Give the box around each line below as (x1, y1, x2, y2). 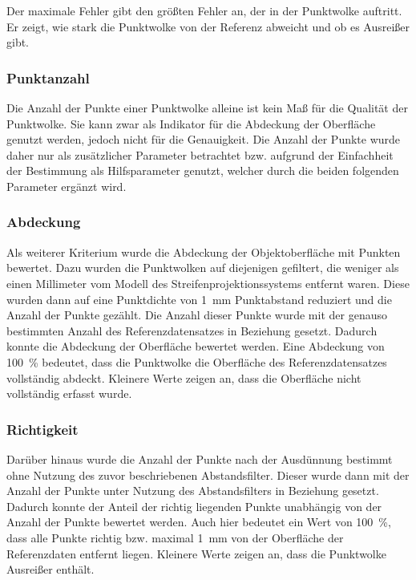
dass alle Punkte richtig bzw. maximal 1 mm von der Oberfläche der (6, 529, 344, 546)
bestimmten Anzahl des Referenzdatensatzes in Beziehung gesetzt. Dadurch (6, 322, 378, 339)
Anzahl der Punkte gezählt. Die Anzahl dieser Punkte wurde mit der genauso (6, 306, 387, 323)
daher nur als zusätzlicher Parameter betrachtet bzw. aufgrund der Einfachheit (6, 146, 394, 163)
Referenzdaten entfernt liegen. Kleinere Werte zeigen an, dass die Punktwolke (6, 545, 386, 562)
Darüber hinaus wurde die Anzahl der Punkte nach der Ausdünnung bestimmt (6, 450, 393, 467)
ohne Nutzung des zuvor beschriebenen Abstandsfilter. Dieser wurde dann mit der (6, 466, 410, 483)
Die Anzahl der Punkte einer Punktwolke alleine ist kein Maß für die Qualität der (6, 99, 408, 116)
